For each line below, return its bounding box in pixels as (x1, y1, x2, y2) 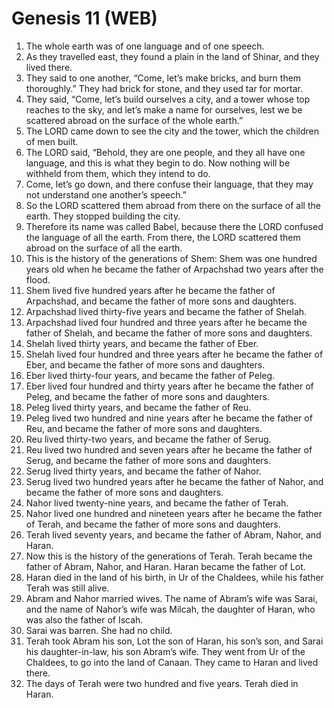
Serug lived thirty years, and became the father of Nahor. (25, 465, 262, 477)
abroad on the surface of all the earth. (25, 242, 183, 254)
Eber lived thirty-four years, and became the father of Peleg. (25, 369, 276, 381)
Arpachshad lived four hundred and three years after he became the (25, 316, 308, 328)
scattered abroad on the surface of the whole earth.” (25, 114, 244, 126)
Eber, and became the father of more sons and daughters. (25, 358, 266, 371)
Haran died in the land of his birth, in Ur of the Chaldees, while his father (25, 571, 324, 583)
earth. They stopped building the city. (25, 210, 181, 222)
